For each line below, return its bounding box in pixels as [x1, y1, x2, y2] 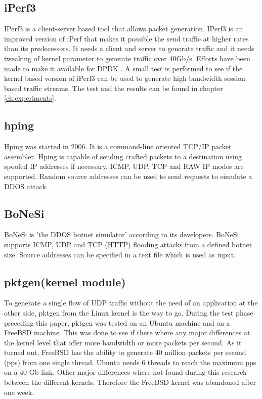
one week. [4, 386, 34, 397]
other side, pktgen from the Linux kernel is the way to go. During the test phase [4, 307, 253, 318]
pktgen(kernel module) [4, 274, 126, 289]
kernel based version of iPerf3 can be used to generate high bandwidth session [4, 73, 245, 83]
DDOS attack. [4, 181, 48, 191]
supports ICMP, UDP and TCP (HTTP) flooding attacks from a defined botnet [4, 239, 252, 249]
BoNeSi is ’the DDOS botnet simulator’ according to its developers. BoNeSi [4, 229, 239, 240]
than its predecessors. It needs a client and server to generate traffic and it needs [4, 43, 254, 54]
